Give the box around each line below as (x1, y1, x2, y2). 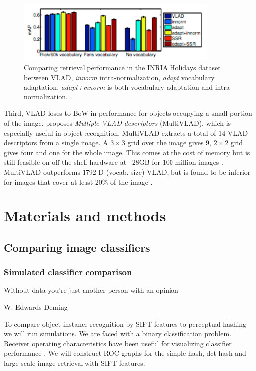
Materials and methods (4, 205, 166, 226)
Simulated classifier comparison (4, 266, 132, 278)
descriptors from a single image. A (4, 137, 108, 148)
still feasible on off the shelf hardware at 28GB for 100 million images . (4, 157, 223, 167)
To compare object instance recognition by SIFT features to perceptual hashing (4, 318, 247, 329)
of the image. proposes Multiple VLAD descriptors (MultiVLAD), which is (4, 117, 231, 128)
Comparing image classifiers (4, 239, 150, 255)
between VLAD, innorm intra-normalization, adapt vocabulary (24, 72, 215, 82)
